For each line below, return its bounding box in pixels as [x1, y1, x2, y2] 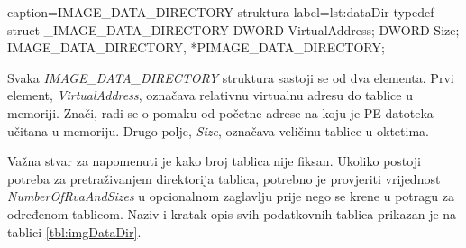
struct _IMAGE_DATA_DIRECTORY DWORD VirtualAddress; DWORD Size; [7, 20, 460, 39]
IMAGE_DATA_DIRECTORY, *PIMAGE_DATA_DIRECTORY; [7, 38, 385, 57]
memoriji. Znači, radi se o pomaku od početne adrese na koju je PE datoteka [7, 103, 434, 122]
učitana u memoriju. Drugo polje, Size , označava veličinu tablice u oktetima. [7, 121, 429, 140]
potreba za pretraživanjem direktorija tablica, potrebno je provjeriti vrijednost [7, 169, 441, 188]
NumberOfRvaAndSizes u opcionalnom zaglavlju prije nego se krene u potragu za [7, 187, 454, 206]
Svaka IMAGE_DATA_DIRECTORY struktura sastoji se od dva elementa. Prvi [7, 68, 454, 87]
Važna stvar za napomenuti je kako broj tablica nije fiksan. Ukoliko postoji [7, 152, 421, 170]
